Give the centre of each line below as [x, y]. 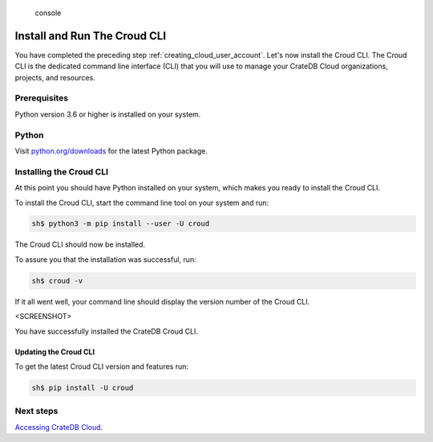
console [48, 13]
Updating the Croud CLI [55, 352]
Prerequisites [41, 98]
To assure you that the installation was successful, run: [105, 259]
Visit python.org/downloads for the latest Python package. [111, 151]
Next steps [36, 411]
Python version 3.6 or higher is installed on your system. [108, 114]
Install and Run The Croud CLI [91, 36]
